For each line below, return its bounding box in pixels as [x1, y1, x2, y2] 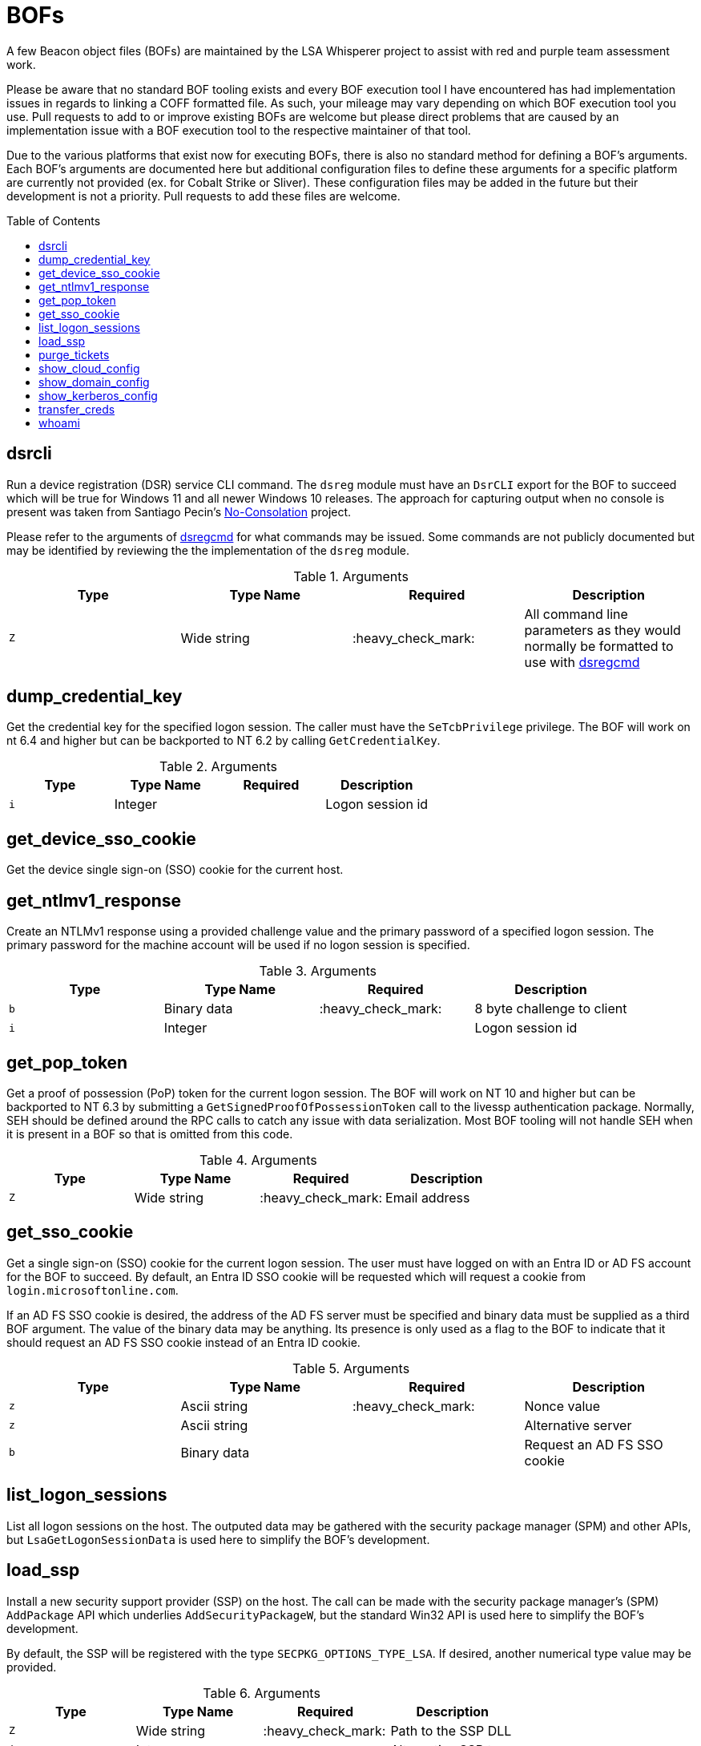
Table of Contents [6, 213, 101, 228]
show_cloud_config [38, 361, 140, 375]
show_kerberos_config [38, 388, 158, 402]
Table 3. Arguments [259, 963, 377, 980]
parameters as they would [524, 621, 681, 638]
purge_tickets [38, 347, 110, 362]
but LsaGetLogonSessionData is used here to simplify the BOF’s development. [6, 1532, 430, 1546]
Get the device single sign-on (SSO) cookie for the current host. [6, 863, 344, 877]
